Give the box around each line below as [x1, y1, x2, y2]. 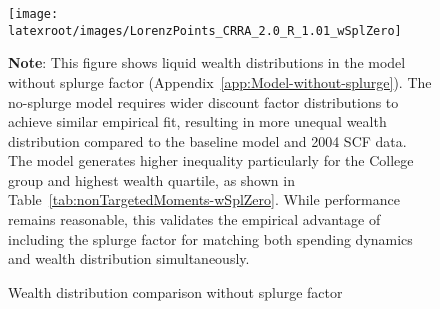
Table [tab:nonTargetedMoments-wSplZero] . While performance [8, 189, 400, 210]
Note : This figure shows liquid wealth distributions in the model [8, 52, 406, 73]
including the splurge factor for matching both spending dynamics [8, 228, 413, 249]
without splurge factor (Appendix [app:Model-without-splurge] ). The [8, 71, 432, 92]
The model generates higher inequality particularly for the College [8, 150, 414, 171]
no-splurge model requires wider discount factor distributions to [8, 91, 399, 112]
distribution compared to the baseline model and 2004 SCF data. [8, 130, 407, 151]
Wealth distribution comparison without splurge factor [8, 281, 343, 302]
